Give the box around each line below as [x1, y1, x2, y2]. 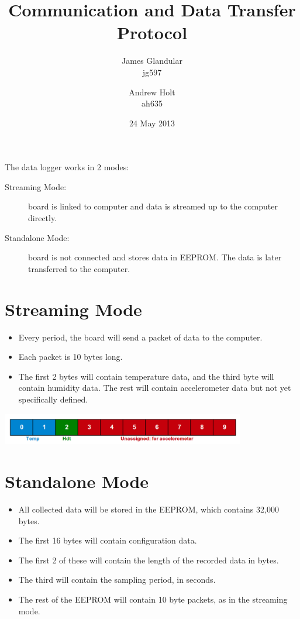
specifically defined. [18, 393, 88, 405]
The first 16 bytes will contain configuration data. [18, 534, 197, 546]
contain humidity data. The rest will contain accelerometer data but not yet [18, 381, 291, 394]
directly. [28, 212, 57, 224]
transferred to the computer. [28, 262, 130, 274]
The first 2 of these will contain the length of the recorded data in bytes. [18, 553, 279, 566]
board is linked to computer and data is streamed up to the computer [28, 200, 278, 212]
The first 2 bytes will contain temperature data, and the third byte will [18, 370, 274, 382]
